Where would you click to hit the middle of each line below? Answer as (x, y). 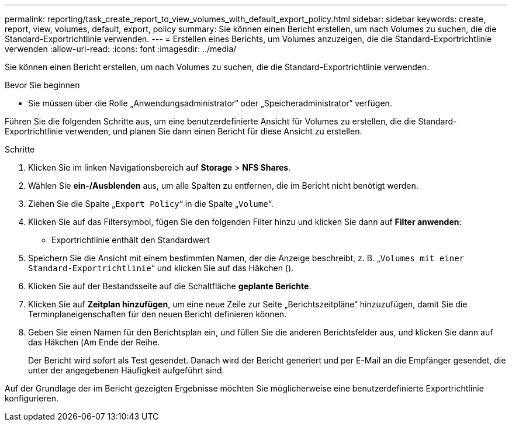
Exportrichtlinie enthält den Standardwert (131, 240)
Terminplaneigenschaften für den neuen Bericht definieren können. (158, 314)
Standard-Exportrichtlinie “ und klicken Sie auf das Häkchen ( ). (161, 268)
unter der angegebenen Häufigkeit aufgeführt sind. (126, 370)
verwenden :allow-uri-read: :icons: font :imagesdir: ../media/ (121, 49)
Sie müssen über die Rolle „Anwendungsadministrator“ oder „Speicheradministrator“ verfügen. (210, 103)
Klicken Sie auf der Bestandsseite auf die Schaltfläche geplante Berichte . (170, 286)
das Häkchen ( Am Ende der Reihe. (94, 342)
